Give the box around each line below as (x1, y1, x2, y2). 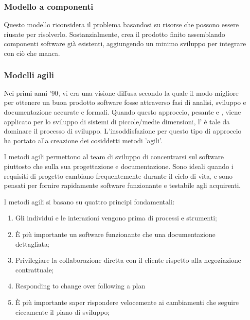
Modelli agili (4, 68, 54, 81)
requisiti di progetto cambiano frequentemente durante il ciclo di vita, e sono (4, 170, 233, 181)
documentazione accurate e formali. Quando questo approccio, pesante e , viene (4, 107, 241, 117)
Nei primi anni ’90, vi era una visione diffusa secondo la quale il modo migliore (4, 87, 239, 98)
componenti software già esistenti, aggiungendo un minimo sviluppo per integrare (4, 38, 246, 49)
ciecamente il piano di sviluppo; (15, 306, 110, 317)
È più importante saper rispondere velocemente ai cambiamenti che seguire (15, 297, 239, 307)
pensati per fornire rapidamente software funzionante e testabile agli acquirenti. (4, 180, 241, 190)
